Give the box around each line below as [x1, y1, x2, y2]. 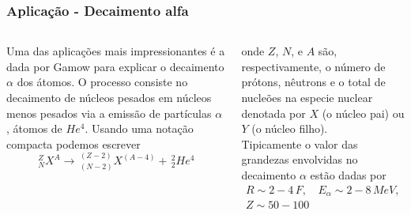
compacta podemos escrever [6, 135, 141, 152]
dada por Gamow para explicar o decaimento [6, 58, 224, 74]
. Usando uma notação [85, 120, 194, 137]
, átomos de [6, 120, 62, 137]
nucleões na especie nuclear [241, 89, 373, 105]
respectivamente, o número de [241, 58, 386, 74]
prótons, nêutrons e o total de [241, 74, 386, 90]
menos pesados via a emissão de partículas [6, 104, 212, 121]
